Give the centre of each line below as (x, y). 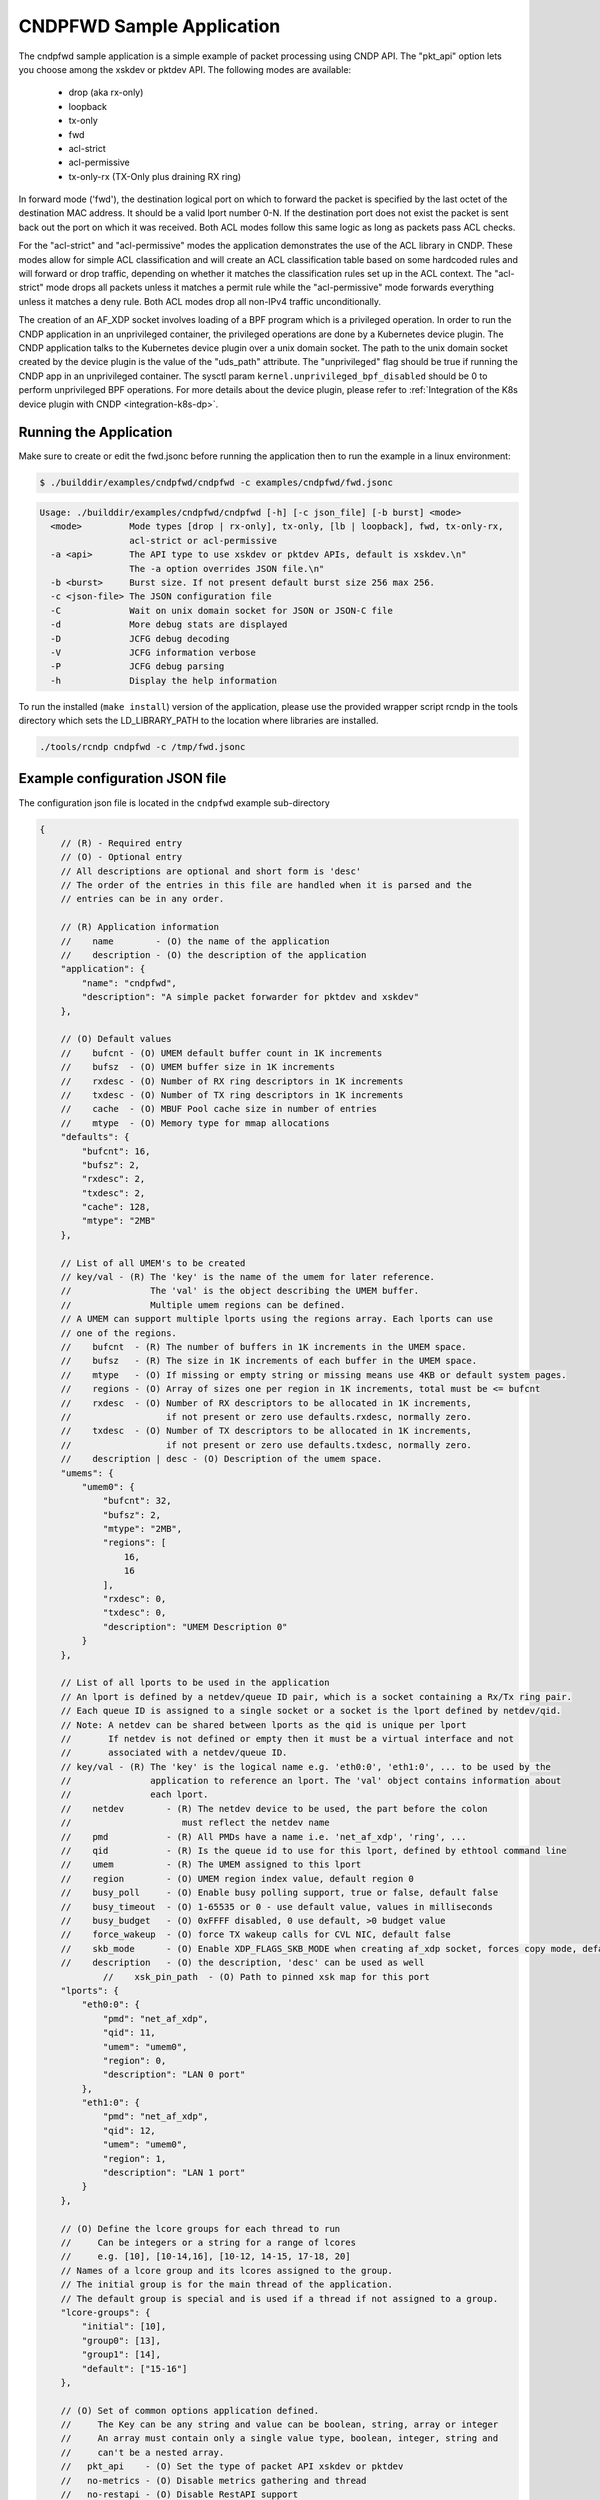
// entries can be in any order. (142, 899)
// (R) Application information (140, 927)
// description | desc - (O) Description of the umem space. (221, 1459)
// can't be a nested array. (142, 2452)
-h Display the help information (163, 680)
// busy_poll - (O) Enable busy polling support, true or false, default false (279, 1893)
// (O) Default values (116, 1039)
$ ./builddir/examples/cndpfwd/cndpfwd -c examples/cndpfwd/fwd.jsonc (216, 483)
